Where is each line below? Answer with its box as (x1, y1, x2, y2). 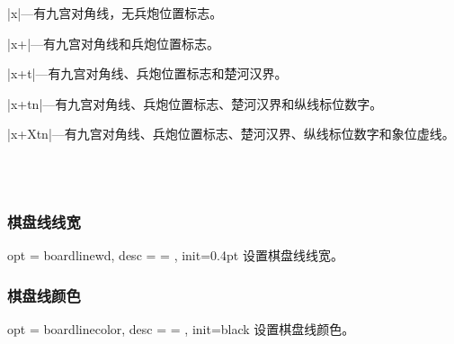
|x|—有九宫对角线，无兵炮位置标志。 (7, 4, 223, 22)
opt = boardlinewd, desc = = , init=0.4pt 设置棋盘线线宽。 (7, 246, 343, 265)
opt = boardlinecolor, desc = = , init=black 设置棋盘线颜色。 (7, 320, 355, 339)
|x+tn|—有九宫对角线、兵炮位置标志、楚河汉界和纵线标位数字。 (7, 94, 383, 113)
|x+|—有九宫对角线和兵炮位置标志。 (7, 33, 220, 52)
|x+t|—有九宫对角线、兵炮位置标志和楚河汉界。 (7, 64, 288, 83)
